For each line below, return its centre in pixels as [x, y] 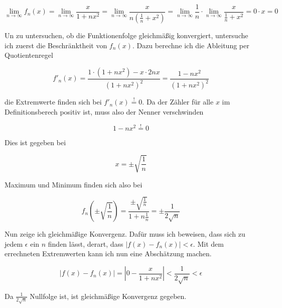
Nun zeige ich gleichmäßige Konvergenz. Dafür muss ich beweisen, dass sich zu [125, 234]
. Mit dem [208, 243]
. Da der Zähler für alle [178, 102]
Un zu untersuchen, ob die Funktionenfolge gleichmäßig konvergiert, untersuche [126, 35]
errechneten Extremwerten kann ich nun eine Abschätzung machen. [108, 253]
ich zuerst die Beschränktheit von [56, 45]
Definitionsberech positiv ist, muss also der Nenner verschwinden [104, 111]
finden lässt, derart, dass [86, 243]
